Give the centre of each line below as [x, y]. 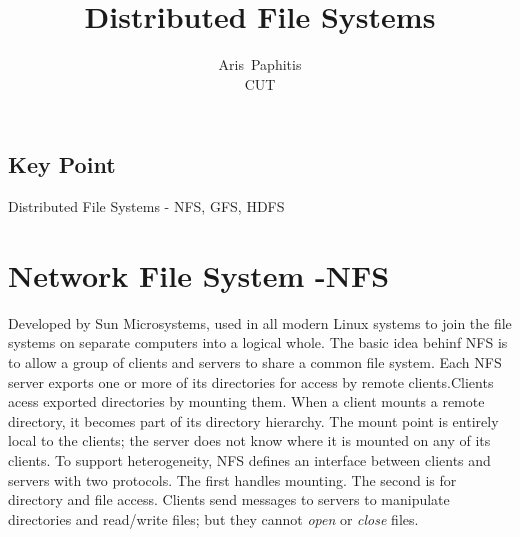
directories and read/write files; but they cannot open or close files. [213, 518]
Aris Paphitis [260, 64]
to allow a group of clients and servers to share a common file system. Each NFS [255, 362]
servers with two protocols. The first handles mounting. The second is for [232, 479]
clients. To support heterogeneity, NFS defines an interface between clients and [249, 460]
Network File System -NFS [199, 274]
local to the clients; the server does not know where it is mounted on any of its [249, 440]
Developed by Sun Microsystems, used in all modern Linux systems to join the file [260, 322]
